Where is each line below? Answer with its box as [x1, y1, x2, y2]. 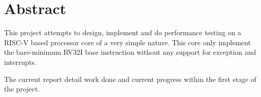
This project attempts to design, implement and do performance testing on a [4, 27, 241, 38]
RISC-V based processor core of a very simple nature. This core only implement [4, 37, 251, 47]
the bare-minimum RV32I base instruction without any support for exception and [4, 47, 256, 57]
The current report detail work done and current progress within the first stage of [4, 73, 256, 84]
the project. [4, 83, 40, 94]
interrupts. [4, 56, 37, 67]
